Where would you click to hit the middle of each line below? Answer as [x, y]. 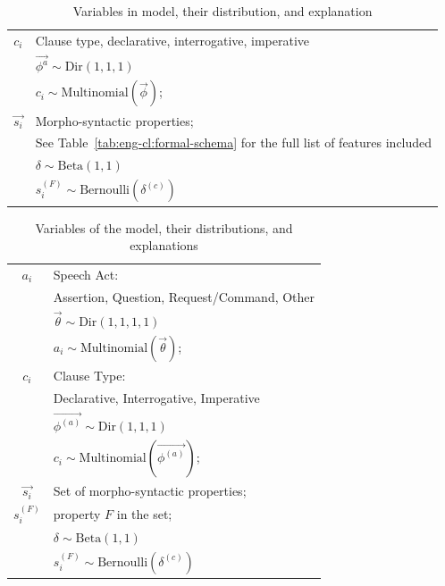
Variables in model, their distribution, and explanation [222, 11]
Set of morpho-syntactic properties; [150, 491]
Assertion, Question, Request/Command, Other [184, 296]
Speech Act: [86, 274]
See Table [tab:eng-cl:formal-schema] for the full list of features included [234, 142]
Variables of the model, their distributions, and [164, 227]
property [77, 514]
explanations [164, 245]
